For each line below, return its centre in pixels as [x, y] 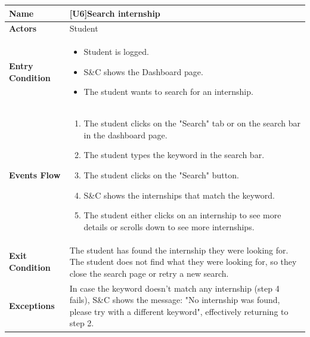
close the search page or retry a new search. [149, 273]
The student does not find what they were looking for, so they [183, 262]
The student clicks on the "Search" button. [161, 175]
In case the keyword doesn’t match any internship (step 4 [174, 288]
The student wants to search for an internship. [168, 92]
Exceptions [32, 306]
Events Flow [35, 175]
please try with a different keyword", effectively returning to [179, 311]
